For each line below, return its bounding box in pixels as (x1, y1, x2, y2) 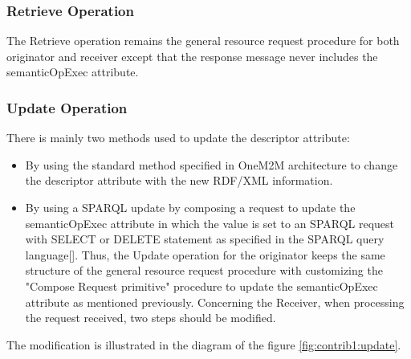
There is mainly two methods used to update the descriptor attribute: (6, 129, 350, 146)
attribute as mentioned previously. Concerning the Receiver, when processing (25, 293, 405, 310)
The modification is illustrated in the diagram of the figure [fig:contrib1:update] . (6, 336, 401, 353)
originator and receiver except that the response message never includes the (6, 47, 378, 64)
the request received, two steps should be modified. (25, 309, 276, 326)
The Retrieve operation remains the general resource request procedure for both (6, 32, 400, 49)
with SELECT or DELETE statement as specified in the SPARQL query (25, 230, 385, 247)
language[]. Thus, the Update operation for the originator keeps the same (25, 246, 385, 263)
